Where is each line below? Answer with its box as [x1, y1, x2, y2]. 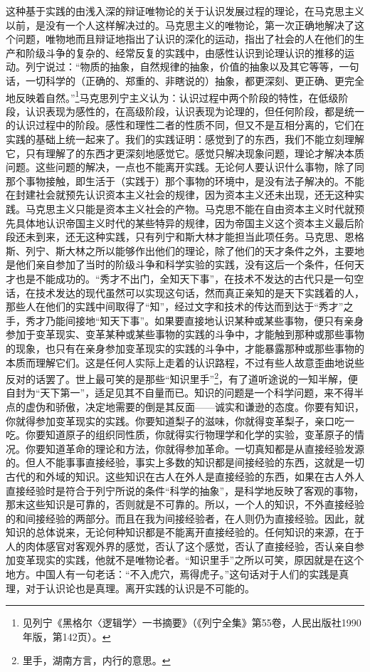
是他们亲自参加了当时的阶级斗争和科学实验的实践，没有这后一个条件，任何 [6, 257, 354, 272]
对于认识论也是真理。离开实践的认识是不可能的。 [25, 580, 255, 595]
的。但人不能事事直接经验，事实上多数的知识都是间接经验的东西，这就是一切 [6, 455, 364, 470]
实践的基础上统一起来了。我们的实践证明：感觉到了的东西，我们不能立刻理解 [6, 132, 364, 146]
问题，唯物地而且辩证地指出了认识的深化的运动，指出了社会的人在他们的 [15, 31, 354, 46]
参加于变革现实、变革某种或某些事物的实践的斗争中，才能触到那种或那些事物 [6, 327, 364, 342]
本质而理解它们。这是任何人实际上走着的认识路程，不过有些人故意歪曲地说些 [6, 355, 364, 369]
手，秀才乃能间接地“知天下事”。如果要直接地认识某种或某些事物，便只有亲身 [6, 313, 364, 327]
